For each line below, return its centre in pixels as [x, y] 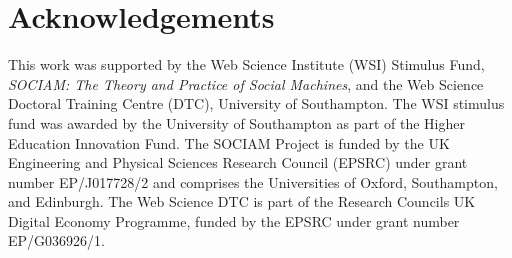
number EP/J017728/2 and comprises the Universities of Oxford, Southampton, [253, 181]
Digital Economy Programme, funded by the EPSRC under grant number [234, 220]
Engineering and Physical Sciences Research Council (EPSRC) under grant [238, 162]
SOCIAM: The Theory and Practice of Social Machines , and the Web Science [246, 83]
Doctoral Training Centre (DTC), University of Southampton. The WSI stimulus [256, 103]
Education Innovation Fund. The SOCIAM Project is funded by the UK [229, 142]
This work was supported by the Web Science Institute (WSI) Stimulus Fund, [246, 64]
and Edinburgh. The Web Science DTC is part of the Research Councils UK [242, 201]
